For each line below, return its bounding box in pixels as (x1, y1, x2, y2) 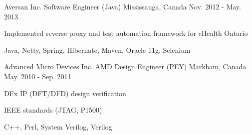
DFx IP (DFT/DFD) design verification (4, 88, 126, 98)
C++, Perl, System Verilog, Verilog (4, 121, 112, 132)
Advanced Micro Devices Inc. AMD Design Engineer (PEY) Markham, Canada (4, 61, 247, 72)
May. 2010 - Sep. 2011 (4, 71, 71, 81)
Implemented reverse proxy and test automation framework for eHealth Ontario (4, 28, 248, 38)
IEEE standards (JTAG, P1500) (4, 105, 102, 115)
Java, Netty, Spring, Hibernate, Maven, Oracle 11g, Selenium (4, 44, 191, 55)
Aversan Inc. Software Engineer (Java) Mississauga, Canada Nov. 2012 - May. (4, 1, 241, 11)
